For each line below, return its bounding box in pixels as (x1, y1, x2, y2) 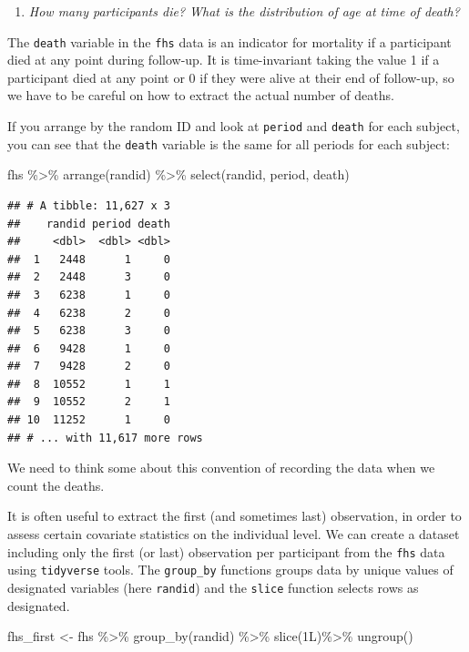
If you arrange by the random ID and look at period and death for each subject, (7, 117, 460, 136)
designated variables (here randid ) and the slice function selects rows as (7, 577, 419, 596)
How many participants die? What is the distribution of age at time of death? (28, 2, 460, 20)
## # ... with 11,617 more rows (7, 431, 203, 444)
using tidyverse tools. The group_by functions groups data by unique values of (7, 560, 454, 579)
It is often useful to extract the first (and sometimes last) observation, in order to (7, 506, 462, 525)
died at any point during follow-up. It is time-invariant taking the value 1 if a (7, 50, 440, 69)
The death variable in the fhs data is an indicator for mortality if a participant (7, 32, 452, 51)
